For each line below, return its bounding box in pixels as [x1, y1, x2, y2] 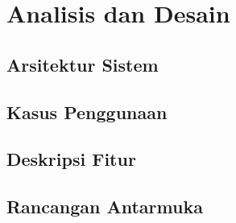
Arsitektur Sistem [6, 52, 159, 76]
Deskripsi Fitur [6, 147, 136, 171]
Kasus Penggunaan [6, 99, 168, 124]
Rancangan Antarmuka [6, 194, 203, 219]
